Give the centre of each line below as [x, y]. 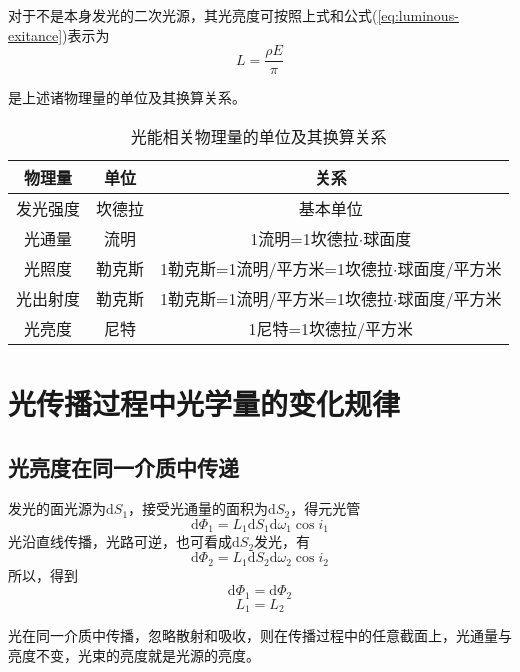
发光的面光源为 [57, 508]
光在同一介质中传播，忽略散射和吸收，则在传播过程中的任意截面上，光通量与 [260, 635]
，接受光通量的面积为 [198, 508]
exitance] [35, 34]
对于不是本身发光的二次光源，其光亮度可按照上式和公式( [193, 15]
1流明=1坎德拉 [304, 238]
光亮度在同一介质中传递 [123, 466]
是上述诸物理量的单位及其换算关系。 [127, 97]
